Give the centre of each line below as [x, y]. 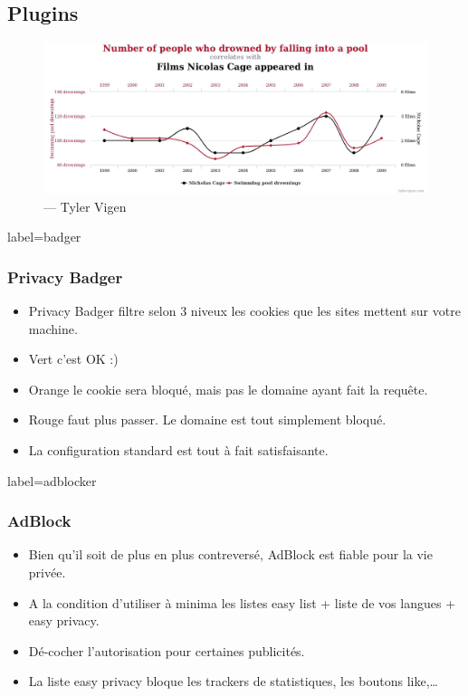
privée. [47, 572]
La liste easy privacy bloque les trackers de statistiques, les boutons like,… [233, 681]
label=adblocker [52, 480]
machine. [53, 328]
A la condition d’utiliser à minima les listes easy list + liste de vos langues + [242, 602]
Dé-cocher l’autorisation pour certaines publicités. [167, 650]
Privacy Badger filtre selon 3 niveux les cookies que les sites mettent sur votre [244, 311]
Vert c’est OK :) [73, 359]
